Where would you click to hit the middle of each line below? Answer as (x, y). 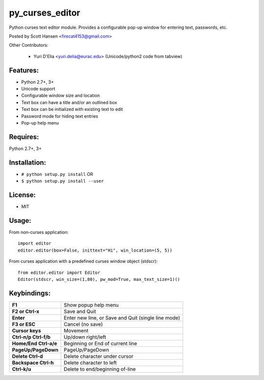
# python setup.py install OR (57, 174)
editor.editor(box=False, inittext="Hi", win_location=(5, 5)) (95, 250)
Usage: (20, 221)
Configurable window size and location (61, 96)
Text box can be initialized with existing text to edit (72, 109)
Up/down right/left (85, 337)
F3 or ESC (24, 324)
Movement (76, 331)
